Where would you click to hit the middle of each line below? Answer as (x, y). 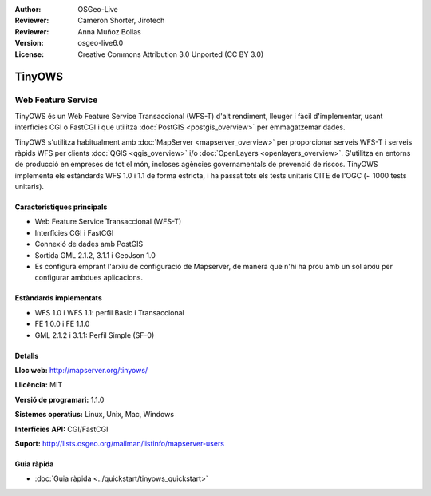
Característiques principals (61, 207)
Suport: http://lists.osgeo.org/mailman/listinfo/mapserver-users (120, 443)
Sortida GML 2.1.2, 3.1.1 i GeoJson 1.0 (95, 255)
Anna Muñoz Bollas (109, 31)
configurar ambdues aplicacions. (89, 278)
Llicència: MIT (39, 385)
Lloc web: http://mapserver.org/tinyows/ (81, 370)
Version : (29, 43)
